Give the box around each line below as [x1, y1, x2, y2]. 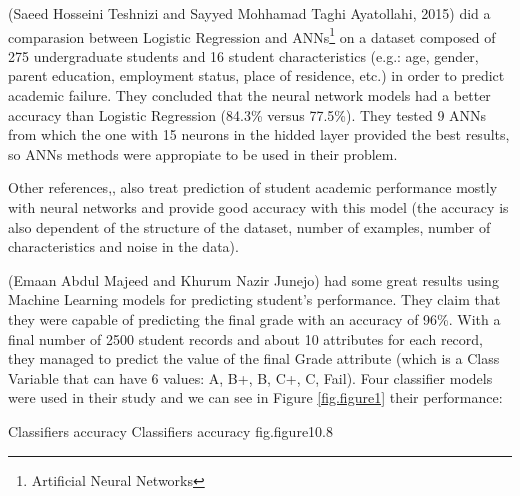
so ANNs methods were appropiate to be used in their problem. [8, 143, 398, 164]
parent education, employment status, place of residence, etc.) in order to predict [8, 65, 505, 86]
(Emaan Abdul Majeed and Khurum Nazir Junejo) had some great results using [8, 269, 499, 290]
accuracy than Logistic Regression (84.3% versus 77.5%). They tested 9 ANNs [8, 104, 487, 125]
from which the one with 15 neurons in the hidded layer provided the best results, [8, 124, 510, 145]
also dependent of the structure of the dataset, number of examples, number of [8, 216, 491, 237]
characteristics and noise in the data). [8, 236, 239, 257]
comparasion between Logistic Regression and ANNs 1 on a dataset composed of [8, 23, 496, 47]
